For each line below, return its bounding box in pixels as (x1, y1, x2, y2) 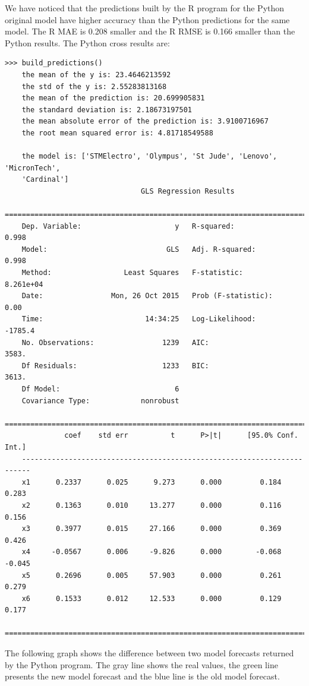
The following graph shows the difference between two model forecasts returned (5, 647, 294, 659)
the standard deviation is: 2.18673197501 (21, 105, 192, 114)
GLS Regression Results (141, 186, 235, 195)
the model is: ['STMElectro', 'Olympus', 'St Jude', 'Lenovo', (21, 152, 278, 161)
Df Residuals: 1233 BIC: (21, 361, 209, 370)
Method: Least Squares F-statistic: (21, 268, 243, 277)
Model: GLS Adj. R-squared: (21, 245, 256, 254)
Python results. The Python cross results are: (5, 36, 170, 49)
